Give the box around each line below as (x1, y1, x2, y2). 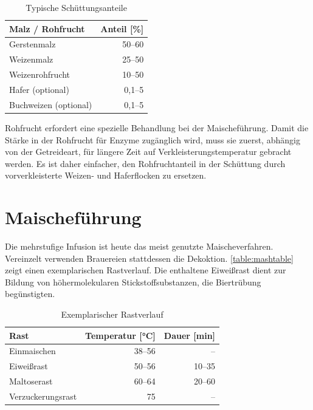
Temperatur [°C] (85, 329, 156, 341)
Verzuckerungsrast (9, 389, 77, 402)
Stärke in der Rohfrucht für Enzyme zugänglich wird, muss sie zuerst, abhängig (5, 133, 300, 146)
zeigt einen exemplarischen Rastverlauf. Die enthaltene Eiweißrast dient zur (5, 264, 286, 276)
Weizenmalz (9, 53, 53, 66)
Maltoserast (9, 375, 53, 388)
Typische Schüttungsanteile (26, 1, 127, 13)
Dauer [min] (163, 329, 216, 341)
